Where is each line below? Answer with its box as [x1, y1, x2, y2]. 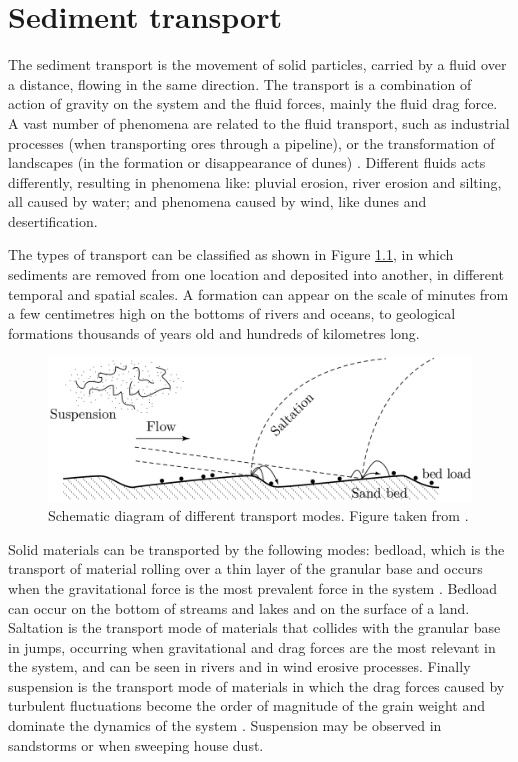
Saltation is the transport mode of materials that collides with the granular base [8, 617, 501, 638]
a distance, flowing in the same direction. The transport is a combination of [8, 73, 472, 94]
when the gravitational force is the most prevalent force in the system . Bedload [8, 577, 498, 598]
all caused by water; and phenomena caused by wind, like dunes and [8, 191, 427, 212]
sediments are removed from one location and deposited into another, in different [8, 264, 504, 285]
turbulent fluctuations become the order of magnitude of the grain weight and [8, 695, 486, 716]
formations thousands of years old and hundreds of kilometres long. [8, 322, 420, 343]
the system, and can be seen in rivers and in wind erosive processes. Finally [8, 656, 471, 677]
